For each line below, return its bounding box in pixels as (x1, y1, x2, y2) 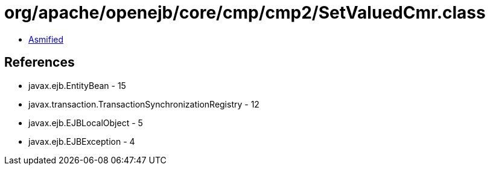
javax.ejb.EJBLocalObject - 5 (28, 117, 143, 128)
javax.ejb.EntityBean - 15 (28, 80, 126, 91)
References (4, 55, 75, 70)
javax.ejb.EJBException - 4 (28, 136, 135, 147)
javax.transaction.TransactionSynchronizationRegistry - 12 (28, 99, 259, 109)
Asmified (28, 34, 64, 44)
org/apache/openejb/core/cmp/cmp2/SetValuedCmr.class (4, 2, 486, 23)
